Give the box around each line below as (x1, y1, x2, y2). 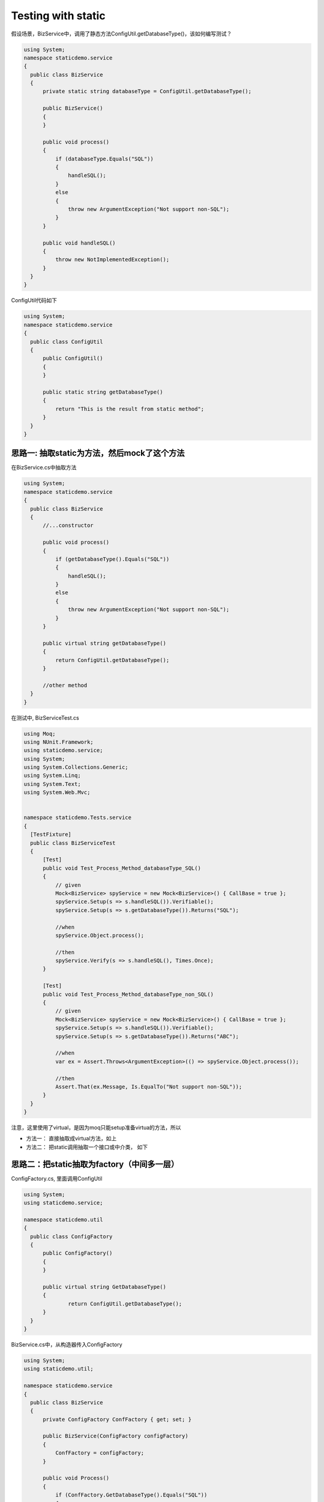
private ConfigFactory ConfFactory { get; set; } (43, 1415, 192, 1423)
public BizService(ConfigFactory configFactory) (43, 1433, 188, 1440)
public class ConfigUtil (30, 338, 103, 345)
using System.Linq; (23, 772, 81, 779)
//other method (43, 682, 88, 689)
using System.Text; (23, 780, 81, 787)
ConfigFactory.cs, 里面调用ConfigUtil (11, 1175, 103, 1182)
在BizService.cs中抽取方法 (11, 464, 77, 471)
